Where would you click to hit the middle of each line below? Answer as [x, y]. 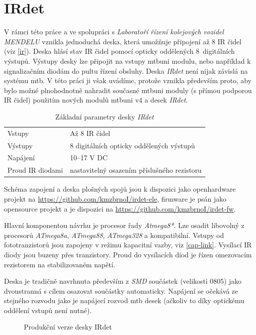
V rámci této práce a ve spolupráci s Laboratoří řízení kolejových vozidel [114, 32]
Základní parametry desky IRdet [105, 116]
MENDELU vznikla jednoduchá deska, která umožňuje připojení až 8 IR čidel [123, 41]
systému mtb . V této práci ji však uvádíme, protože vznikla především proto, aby [128, 80]
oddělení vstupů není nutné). [48, 310]
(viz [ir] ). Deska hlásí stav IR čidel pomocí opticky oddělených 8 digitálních [120, 51]
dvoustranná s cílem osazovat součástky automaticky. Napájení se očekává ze [121, 290]
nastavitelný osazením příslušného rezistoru [136, 170]
